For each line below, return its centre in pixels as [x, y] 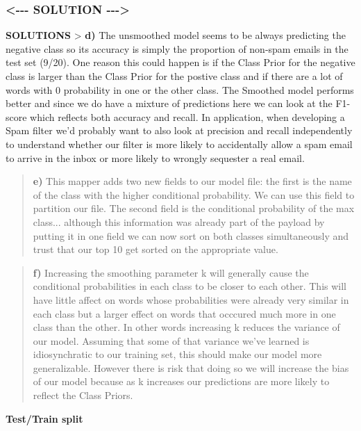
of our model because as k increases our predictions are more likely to [181, 381]
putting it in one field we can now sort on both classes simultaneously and [191, 235]
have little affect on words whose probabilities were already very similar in [191, 299]
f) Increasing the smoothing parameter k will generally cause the [171, 272]
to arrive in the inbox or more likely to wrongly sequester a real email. [155, 157]
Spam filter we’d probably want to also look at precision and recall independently [179, 130]
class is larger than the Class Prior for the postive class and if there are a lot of [174, 76]
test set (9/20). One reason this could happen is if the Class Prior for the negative [180, 62]
